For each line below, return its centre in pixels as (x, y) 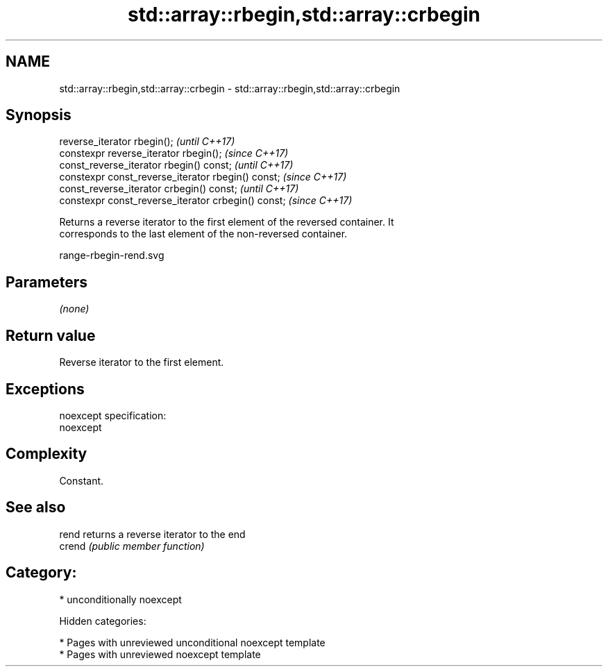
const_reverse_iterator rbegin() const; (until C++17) (176, 165)
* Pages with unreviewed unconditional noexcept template (192, 642)
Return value (51, 335)
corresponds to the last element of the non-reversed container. (203, 234)
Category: (41, 573)
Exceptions (45, 389)
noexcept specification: (113, 415)
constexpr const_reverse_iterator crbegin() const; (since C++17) (206, 201)
